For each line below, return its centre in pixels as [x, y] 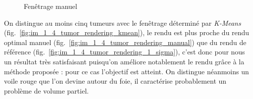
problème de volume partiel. [47, 90]
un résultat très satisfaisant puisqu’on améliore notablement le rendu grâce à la [124, 61]
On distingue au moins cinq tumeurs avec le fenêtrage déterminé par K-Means [123, 23]
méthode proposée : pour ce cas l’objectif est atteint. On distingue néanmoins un [126, 71]
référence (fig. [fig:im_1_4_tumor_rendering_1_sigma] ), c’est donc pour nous [125, 52]
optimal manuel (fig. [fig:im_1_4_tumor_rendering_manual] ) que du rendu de [125, 42]
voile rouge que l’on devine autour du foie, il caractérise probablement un [115, 81]
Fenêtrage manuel [51, 6]
